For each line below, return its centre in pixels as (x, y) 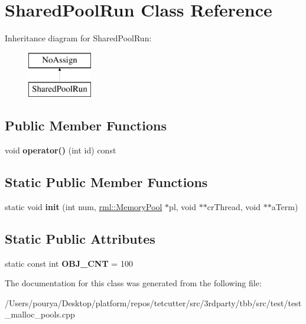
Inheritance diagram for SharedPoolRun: (78, 38)
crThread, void (234, 206)
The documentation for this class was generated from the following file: (133, 283)
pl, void (183, 206)
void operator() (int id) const (61, 150)
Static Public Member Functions (106, 182)
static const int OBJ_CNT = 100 (69, 263)
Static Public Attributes (80, 238)
